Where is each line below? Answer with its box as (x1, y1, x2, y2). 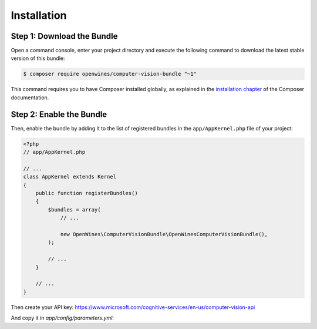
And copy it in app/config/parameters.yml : (11, 314, 114, 321)
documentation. (11, 94, 49, 101)
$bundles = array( (48, 206, 101, 213)
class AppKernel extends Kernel (23, 173, 117, 180)
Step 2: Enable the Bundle (11, 109, 107, 119)
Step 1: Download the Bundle (11, 31, 118, 41)
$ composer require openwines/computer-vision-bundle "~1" (23, 70, 197, 78)
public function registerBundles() (35, 190, 138, 197)
